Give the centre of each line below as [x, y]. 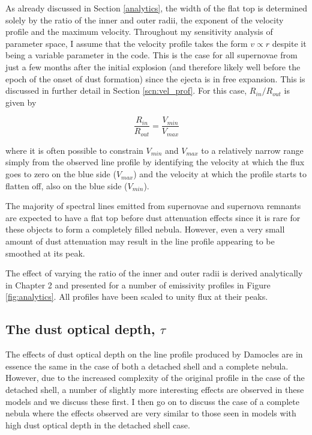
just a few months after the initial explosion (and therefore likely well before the [153, 66]
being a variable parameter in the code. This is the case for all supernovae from [151, 55]
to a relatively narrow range [252, 150]
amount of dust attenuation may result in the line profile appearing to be [140, 241]
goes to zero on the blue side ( [61, 174]
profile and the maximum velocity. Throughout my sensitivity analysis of [139, 32]
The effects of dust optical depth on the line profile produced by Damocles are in [154, 354]
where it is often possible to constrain [74, 150]
